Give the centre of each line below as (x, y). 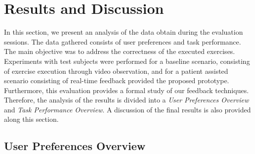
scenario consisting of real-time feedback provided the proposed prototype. (117, 80)
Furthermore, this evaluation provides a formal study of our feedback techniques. (127, 90)
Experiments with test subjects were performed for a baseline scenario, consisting (127, 61)
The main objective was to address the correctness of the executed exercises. (120, 51)
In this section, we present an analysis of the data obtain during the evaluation (124, 32)
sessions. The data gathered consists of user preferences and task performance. (123, 41)
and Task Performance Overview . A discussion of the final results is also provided (127, 109)
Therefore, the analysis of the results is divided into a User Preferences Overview (127, 100)
